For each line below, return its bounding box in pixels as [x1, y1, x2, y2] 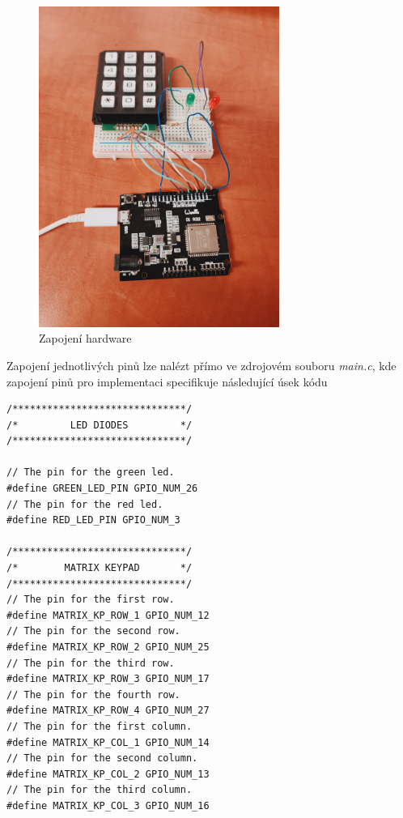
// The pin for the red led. [6, 498, 163, 510]
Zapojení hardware [39, 330, 132, 347]
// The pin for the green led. [6, 467, 175, 479]
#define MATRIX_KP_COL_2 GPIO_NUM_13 [6, 768, 210, 780]
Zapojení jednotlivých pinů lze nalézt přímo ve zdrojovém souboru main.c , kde [6, 356, 397, 373]
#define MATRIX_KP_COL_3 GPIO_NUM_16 [6, 799, 210, 812]
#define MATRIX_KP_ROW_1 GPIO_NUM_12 [6, 609, 210, 621]
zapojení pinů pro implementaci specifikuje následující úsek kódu [6, 373, 328, 390]
